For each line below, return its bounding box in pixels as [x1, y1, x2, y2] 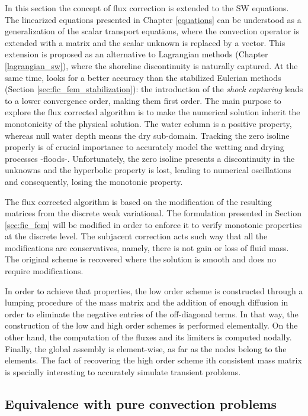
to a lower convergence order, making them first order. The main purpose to [5, 94, 281, 106]
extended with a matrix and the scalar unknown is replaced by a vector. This [5, 36, 285, 48]
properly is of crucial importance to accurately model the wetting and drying [5, 141, 284, 153]
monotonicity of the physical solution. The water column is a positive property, [5, 117, 292, 129]
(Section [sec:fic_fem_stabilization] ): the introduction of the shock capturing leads [5, 83, 303, 95]
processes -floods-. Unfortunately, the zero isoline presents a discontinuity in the [5, 152, 295, 164]
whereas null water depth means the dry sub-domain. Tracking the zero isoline [5, 129, 290, 141]
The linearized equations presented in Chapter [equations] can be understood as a [5, 13, 301, 25]
